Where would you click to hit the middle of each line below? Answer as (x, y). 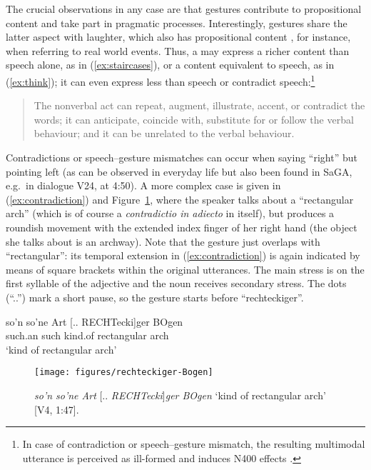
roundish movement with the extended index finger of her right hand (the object (182, 227)
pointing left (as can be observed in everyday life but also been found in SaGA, (179, 171)
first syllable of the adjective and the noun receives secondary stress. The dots (176, 283)
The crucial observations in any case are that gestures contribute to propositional (184, 9)
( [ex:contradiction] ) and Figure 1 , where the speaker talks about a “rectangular (180, 199)
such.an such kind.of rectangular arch (87, 335)
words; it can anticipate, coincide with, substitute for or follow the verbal (194, 119)
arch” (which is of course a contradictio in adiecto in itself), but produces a (170, 213)
